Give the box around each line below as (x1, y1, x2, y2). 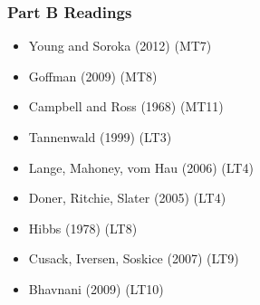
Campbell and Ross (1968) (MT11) (28, 97, 224, 116)
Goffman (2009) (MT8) (28, 66, 158, 85)
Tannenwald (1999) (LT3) (28, 128, 172, 146)
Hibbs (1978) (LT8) (28, 218, 138, 237)
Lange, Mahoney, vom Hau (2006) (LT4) (28, 157, 254, 176)
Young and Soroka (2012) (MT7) (28, 36, 212, 55)
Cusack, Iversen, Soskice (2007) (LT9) (28, 249, 239, 268)
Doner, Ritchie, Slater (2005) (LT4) (28, 188, 226, 207)
